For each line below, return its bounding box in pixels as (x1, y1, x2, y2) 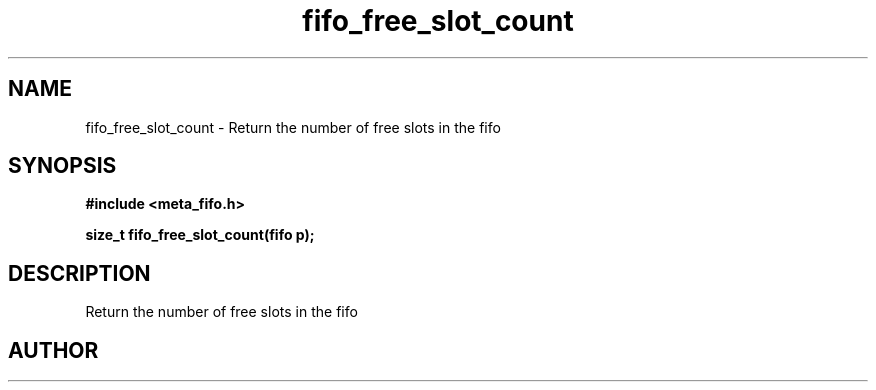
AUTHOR (8, 337, 99, 363)
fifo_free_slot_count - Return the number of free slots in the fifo (85, 118, 501, 136)
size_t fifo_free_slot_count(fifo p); (85, 226, 315, 244)
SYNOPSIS (8, 153, 117, 179)
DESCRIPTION (8, 260, 151, 286)
